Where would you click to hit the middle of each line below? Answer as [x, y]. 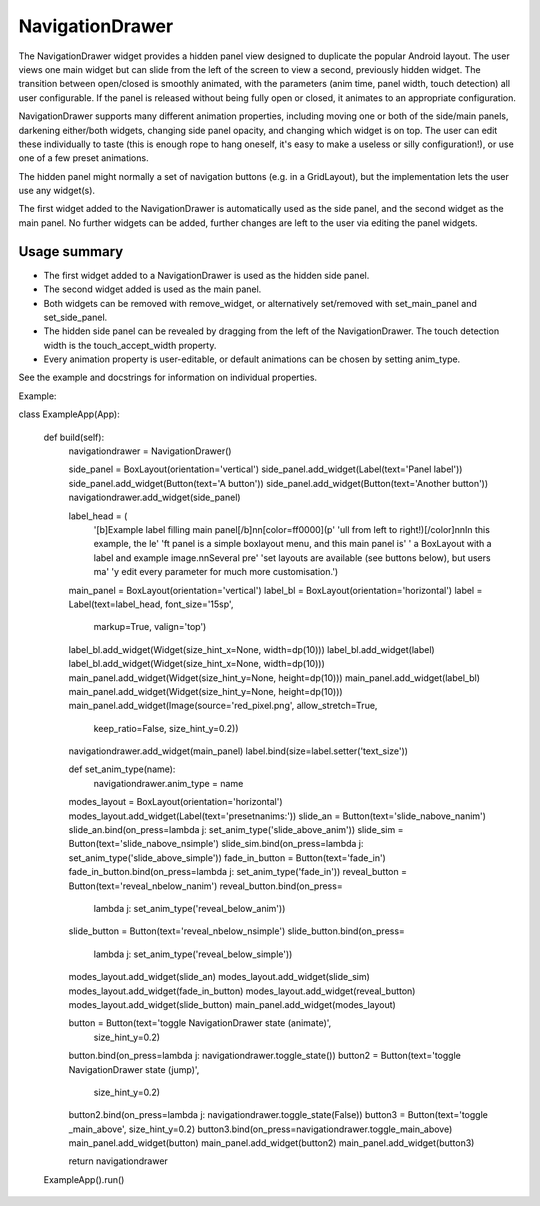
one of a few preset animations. [83, 158]
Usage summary [71, 251]
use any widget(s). [56, 191]
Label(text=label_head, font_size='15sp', [151, 604]
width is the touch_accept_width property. [130, 345]
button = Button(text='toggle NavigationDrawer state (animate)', [200, 1023]
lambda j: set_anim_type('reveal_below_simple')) [193, 954]
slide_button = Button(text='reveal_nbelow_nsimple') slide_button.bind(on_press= [236, 931]
